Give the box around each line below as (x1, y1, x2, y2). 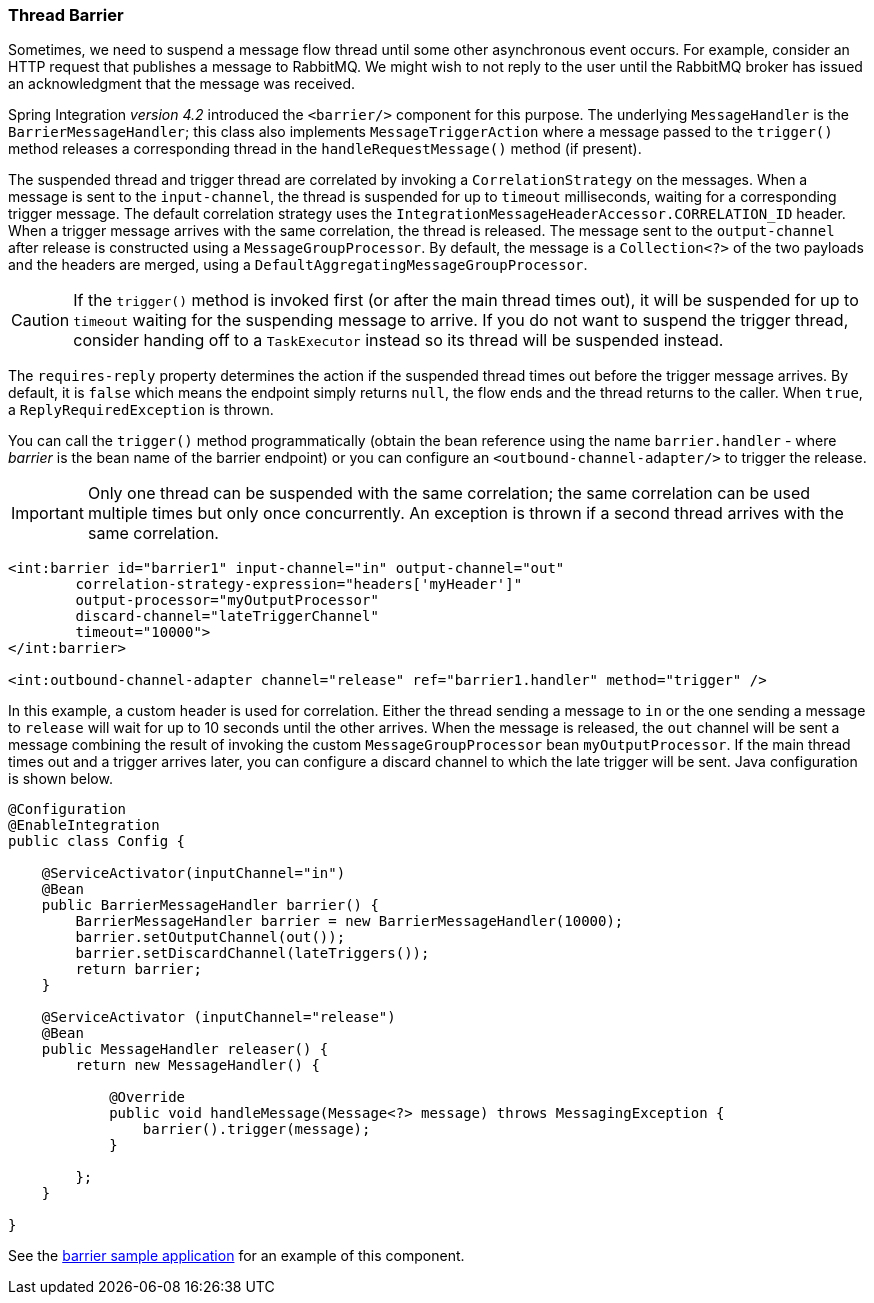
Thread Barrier (8, 5, 124, 25)
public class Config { (8, 833, 186, 850)
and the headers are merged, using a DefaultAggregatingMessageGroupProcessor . (8, 256, 588, 274)
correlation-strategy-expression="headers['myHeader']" (75, 576, 523, 593)
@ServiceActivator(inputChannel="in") (41, 865, 346, 882)
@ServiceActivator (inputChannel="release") (41, 1009, 396, 1026)
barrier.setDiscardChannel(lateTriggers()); (75, 945, 430, 962)
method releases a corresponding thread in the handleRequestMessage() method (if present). (8, 140, 642, 158)
